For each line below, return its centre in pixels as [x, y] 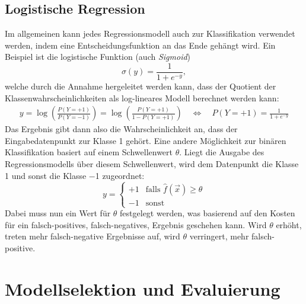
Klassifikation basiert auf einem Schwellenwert [89, 152]
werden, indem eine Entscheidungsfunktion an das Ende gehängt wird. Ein [140, 45]
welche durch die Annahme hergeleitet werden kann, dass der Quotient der [141, 86]
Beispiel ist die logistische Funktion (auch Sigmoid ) [98, 57]
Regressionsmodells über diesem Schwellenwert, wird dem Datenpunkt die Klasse [152, 164]
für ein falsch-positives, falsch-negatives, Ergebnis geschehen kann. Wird [136, 224]
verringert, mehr [219, 236]
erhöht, [289, 224]
